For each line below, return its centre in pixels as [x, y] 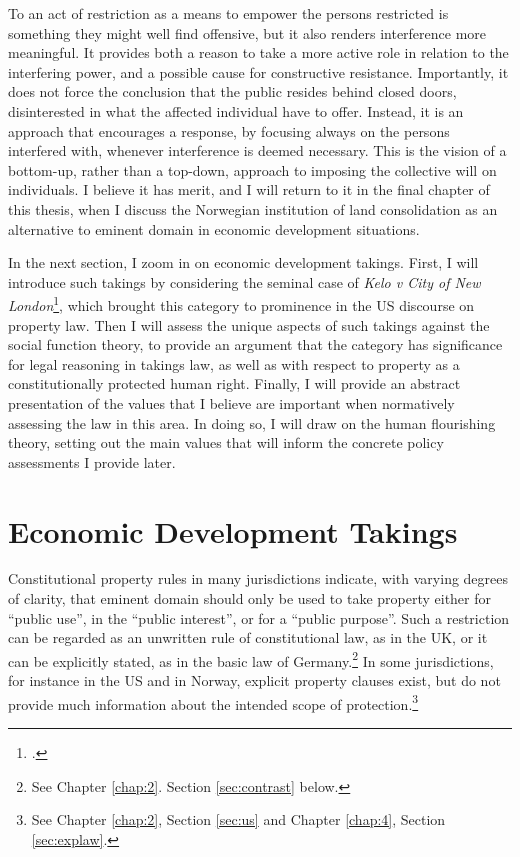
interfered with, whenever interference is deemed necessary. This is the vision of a [257, 150]
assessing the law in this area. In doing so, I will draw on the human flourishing [252, 422]
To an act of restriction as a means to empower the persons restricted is [228, 13]
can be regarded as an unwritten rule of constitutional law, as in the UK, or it [248, 637]
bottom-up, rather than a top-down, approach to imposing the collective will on [252, 169]
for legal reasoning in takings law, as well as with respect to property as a [234, 363]
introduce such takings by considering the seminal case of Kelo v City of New [244, 281]
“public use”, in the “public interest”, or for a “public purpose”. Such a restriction [259, 617]
